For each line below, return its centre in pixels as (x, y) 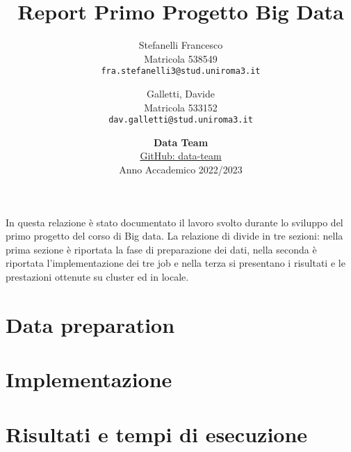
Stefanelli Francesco (181, 45)
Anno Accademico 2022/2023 (181, 169)
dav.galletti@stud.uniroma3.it (181, 120)
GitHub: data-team (181, 156)
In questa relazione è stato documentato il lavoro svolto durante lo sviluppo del (174, 222)
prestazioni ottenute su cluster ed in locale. (97, 276)
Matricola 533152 (181, 107)
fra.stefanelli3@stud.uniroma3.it (181, 71)
